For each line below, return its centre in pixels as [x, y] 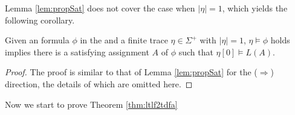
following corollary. [40, 20]
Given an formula [37, 40]
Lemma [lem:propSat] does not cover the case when [100, 8]
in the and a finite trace [124, 40]
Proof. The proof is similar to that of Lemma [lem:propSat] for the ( [131, 72]
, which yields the [255, 8]
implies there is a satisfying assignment [77, 51]
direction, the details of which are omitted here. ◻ [99, 83]
